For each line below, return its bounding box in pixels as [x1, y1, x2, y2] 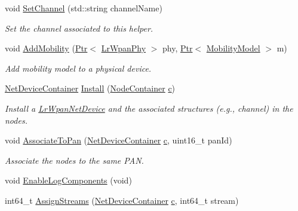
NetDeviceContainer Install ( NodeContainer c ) [5, 82, 176, 94]
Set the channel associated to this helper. [5, 22, 153, 34]
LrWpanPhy [101, 42, 146, 54]
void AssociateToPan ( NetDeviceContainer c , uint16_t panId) [5, 134, 232, 146]
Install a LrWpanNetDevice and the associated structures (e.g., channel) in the [5, 102, 293, 114]
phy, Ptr [162, 42, 193, 54]
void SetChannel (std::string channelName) [5, 2, 162, 14]
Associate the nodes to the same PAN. [5, 154, 144, 166]
